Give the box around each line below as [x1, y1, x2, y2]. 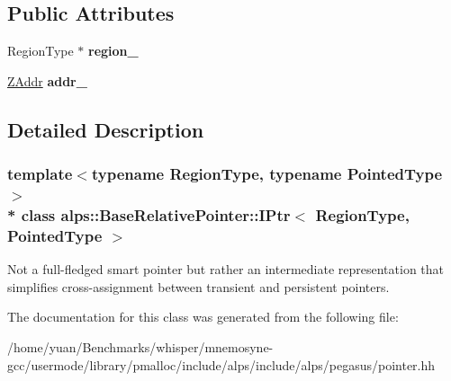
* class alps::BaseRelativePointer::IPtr [7, 203, 291, 226]
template [7, 163, 73, 185]
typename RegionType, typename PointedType [91, 163, 443, 185]
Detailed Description [7, 115, 204, 143]
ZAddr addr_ [7, 71, 87, 90]
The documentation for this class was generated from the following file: [7, 307, 399, 326]
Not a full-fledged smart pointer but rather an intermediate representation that [7, 260, 445, 279]
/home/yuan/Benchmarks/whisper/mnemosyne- [7, 337, 274, 356]
